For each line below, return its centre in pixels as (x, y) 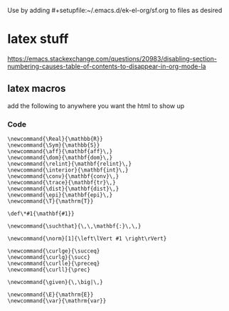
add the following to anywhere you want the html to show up (96, 105)
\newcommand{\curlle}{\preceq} (54, 264)
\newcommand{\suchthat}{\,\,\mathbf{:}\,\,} (74, 226)
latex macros (37, 89)
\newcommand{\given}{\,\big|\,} (55, 283)
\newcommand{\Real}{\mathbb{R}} (55, 139)
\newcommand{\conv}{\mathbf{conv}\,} (63, 176)
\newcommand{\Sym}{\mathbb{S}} (54, 145)
